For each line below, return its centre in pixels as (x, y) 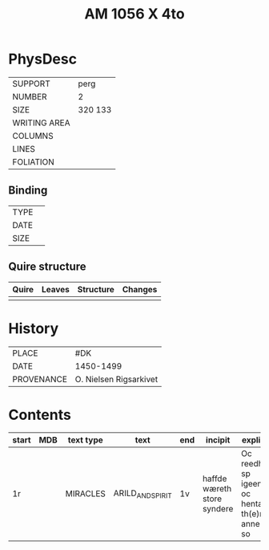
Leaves (55, 289)
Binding (28, 191)
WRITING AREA (41, 123)
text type (86, 440)
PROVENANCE (40, 379)
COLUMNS (33, 136)
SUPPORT (31, 84)
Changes (140, 289)
